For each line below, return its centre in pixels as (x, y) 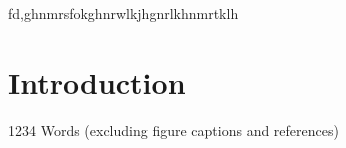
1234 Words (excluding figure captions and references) (173, 129)
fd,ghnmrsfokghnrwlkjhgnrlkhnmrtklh (123, 13)
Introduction (97, 81)
